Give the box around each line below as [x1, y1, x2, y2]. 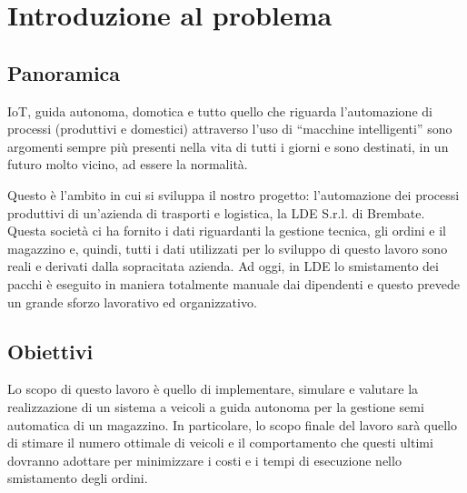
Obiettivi [7, 337, 94, 365]
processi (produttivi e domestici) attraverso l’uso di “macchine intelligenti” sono [7, 119, 452, 138]
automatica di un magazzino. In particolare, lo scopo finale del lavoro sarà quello [7, 415, 457, 434]
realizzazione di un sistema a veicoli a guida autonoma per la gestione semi [7, 397, 424, 416]
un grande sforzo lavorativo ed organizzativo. [7, 292, 257, 311]
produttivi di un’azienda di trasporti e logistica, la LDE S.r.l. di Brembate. [7, 203, 425, 222]
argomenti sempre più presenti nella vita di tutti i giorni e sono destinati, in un [7, 136, 449, 156]
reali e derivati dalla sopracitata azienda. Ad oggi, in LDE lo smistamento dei [7, 257, 439, 276]
